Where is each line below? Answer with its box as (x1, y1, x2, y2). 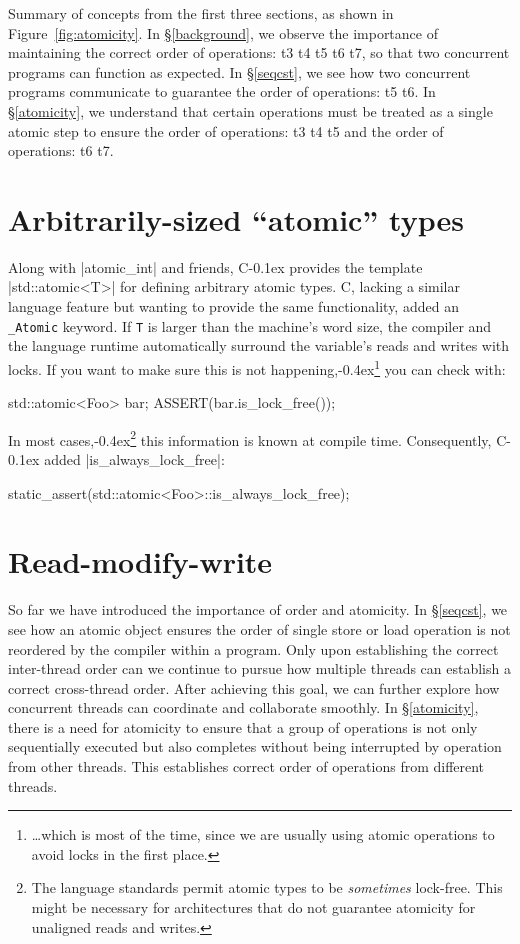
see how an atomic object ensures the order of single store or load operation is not (8, 618, 511, 639)
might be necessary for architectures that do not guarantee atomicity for (31, 897, 476, 918)
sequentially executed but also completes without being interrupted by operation (8, 736, 502, 757)
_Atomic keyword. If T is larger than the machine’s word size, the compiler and (8, 315, 492, 336)
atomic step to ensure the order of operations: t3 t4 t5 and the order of (8, 120, 444, 141)
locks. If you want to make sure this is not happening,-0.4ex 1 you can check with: (8, 355, 506, 379)
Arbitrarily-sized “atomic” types (8, 198, 464, 239)
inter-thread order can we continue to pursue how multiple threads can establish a (8, 658, 511, 679)
